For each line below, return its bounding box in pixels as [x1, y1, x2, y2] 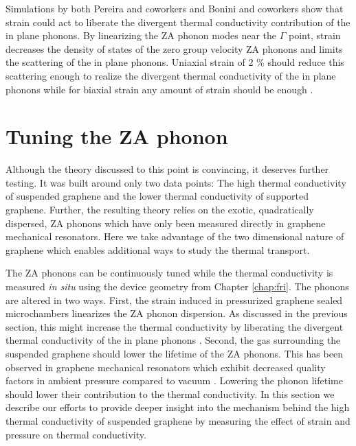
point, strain [288, 28, 341, 43]
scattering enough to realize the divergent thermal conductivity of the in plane [5, 68, 336, 82]
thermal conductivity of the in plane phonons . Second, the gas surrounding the [5, 333, 341, 347]
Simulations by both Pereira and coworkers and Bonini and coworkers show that [5, 1, 344, 15]
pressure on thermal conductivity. [5, 427, 146, 441]
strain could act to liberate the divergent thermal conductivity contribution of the [5, 14, 351, 29]
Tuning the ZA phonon [5, 122, 228, 150]
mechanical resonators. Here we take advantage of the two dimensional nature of [5, 229, 344, 244]
